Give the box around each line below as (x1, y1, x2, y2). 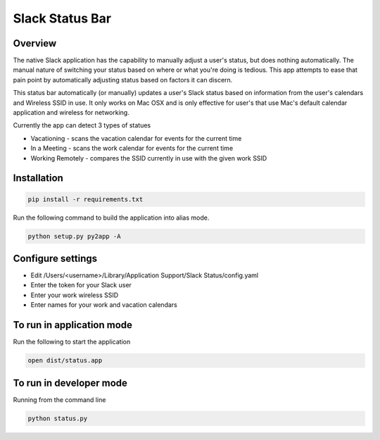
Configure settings (13, 252, 98, 264)
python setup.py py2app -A (27, 232, 121, 240)
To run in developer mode (13, 377, 128, 389)
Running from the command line (13, 395, 106, 404)
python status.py (27, 414, 88, 422)
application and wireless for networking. (13, 108, 129, 117)
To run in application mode (13, 319, 133, 331)
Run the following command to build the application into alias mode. (13, 213, 210, 222)
